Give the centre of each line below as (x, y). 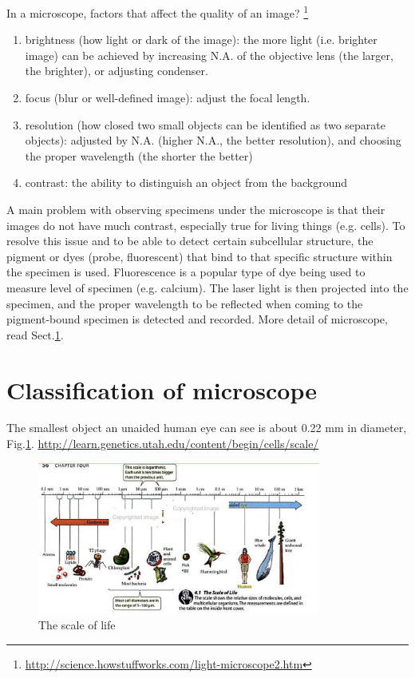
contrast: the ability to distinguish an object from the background (186, 182)
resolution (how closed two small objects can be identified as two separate (206, 124)
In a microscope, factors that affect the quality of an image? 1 (158, 12)
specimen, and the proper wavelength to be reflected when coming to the (185, 303)
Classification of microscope (162, 389)
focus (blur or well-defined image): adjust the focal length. (168, 98)
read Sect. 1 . (35, 334)
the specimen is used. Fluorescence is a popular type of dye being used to (186, 272)
